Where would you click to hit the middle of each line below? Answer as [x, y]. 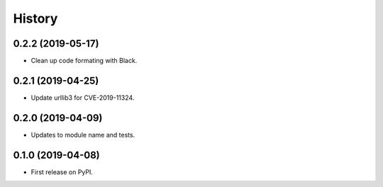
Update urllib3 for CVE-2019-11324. [83, 97]
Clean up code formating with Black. [84, 61]
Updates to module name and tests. [83, 135]
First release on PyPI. [62, 172]
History [35, 18]
